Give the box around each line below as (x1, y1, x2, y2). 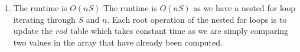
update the (13, 25, 53, 37)
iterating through (13, 13, 76, 25)
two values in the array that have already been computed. (13, 36, 223, 48)
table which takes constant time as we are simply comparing (70, 25, 289, 37)
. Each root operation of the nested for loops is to (107, 13, 287, 25)
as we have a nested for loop (193, 2, 296, 13)
